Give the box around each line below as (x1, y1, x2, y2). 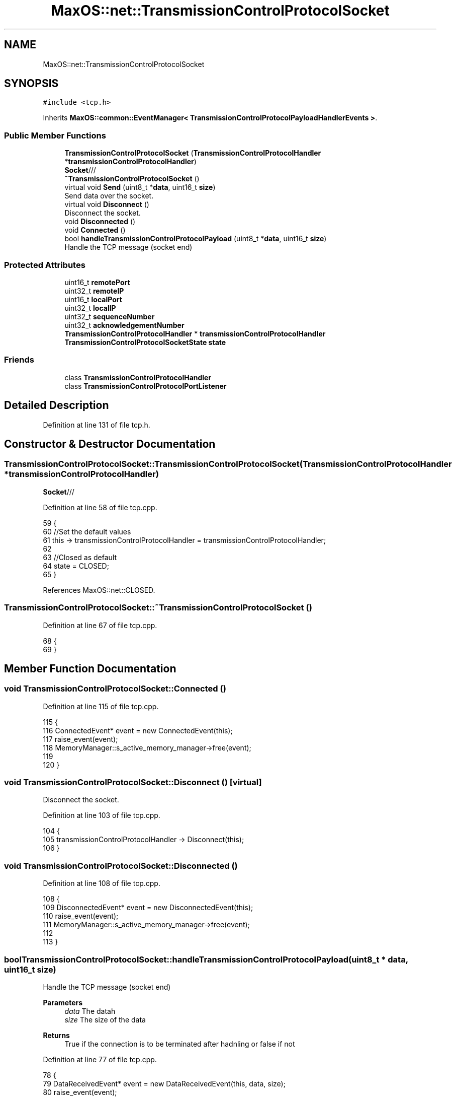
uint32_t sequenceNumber (64, 312, 155, 321)
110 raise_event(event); (43, 912, 119, 921)
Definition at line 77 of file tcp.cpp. (43, 1055, 157, 1064)
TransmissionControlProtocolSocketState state (64, 337, 226, 347)
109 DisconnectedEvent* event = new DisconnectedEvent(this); (43, 903, 253, 912)
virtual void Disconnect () (64, 200, 149, 209)
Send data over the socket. (64, 191, 154, 200)
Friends (4, 355, 34, 365)
